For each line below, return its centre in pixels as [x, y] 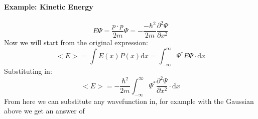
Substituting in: [28, 71]
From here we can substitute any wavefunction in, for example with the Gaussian [129, 101]
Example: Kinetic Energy [49, 6]
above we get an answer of [44, 111]
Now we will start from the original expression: [76, 42]
